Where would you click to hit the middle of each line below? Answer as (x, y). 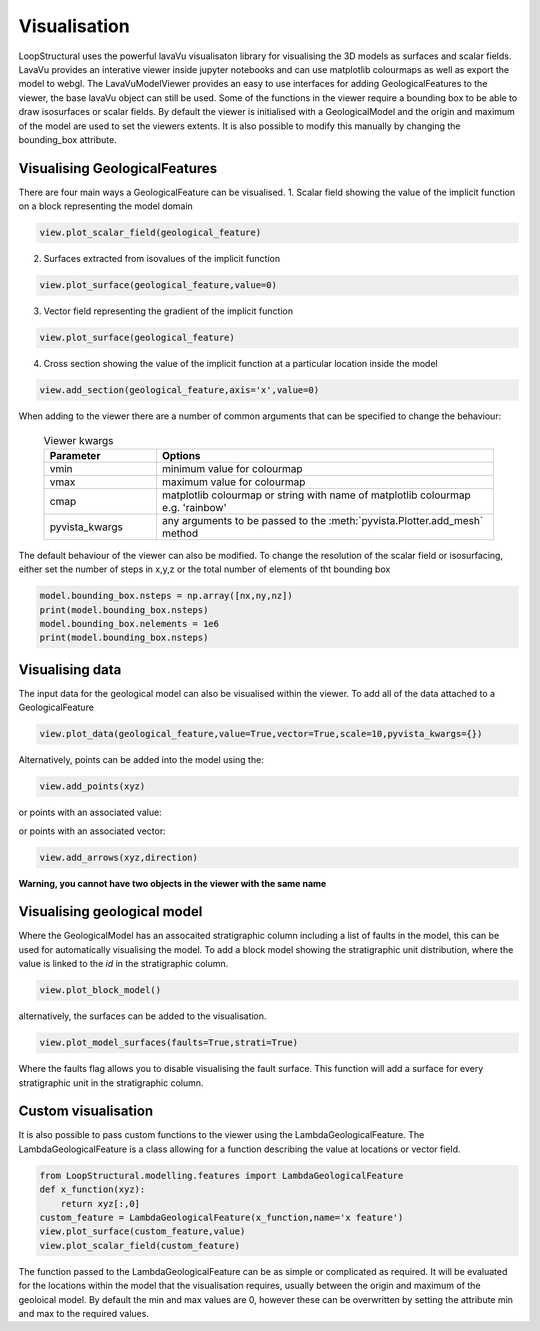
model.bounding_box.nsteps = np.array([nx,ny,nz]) (166, 596)
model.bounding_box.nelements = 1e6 (129, 623)
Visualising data (70, 669)
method (180, 533)
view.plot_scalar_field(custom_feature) (139, 1245)
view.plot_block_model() (100, 990)
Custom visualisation (86, 1111)
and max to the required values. (84, 1313)
